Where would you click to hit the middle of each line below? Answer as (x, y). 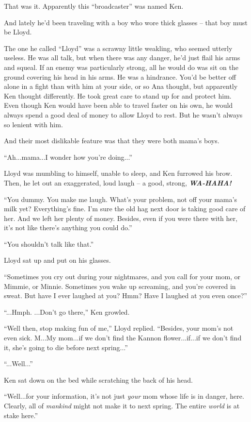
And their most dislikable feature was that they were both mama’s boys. (112, 141)
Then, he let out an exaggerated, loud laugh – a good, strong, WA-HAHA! (118, 182)
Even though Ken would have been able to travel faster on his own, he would (118, 105)
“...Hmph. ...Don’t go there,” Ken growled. (67, 312)
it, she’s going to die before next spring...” (66, 347)
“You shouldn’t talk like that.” (49, 244)
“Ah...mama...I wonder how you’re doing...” (68, 157)
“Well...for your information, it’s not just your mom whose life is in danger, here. (124, 396)
